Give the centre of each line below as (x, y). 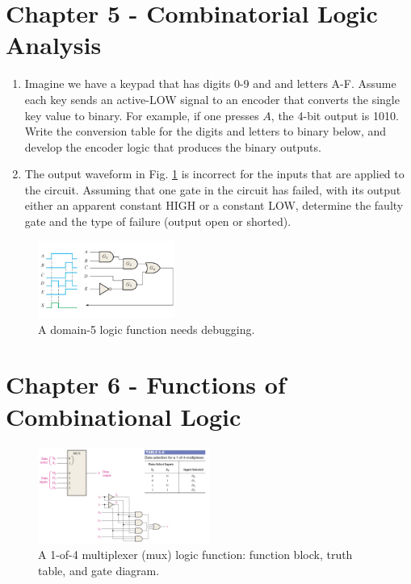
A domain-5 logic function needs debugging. (147, 329)
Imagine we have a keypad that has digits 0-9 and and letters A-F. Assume (210, 83)
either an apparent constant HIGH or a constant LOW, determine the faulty (214, 205)
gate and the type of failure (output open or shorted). (158, 221)
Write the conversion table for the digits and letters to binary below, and (205, 131)
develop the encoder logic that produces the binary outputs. (173, 146)
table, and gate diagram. (99, 570)
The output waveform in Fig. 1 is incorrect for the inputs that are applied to (214, 174)
